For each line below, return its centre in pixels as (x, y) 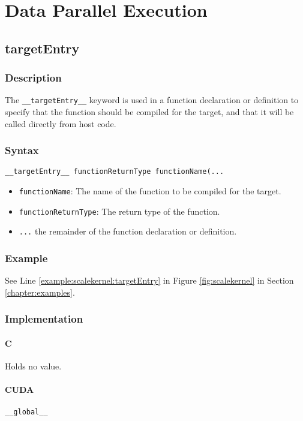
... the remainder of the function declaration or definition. (128, 231)
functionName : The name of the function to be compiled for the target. (150, 191)
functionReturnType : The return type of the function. (119, 211)
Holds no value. (33, 366)
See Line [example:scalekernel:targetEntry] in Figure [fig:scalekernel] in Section (149, 280)
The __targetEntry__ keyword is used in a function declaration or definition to (152, 100)
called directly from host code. (61, 123)
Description (33, 78)
